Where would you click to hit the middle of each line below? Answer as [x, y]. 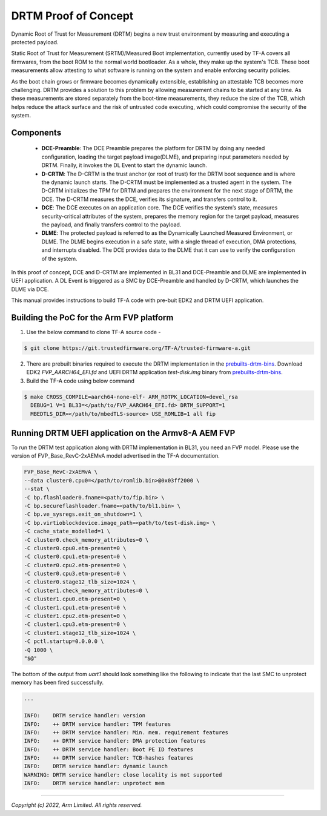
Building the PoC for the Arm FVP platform [92, 318]
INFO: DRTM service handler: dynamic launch [96, 766]
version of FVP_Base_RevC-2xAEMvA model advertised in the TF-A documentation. [116, 456]
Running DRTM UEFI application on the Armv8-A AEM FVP [123, 433]
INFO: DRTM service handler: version [84, 716]
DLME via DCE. [30, 289]
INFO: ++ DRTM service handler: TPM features [97, 724]
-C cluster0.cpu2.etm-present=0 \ [75, 565]
